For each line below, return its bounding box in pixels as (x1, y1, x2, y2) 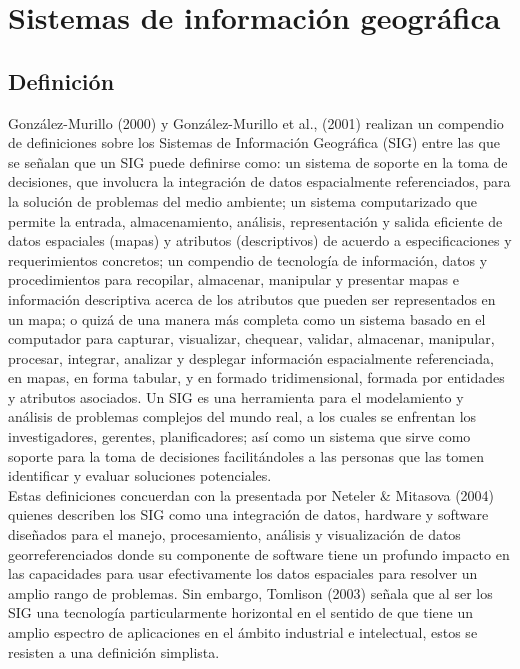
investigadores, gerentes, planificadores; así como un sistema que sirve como (8, 426, 471, 447)
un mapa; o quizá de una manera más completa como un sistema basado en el (8, 308, 486, 329)
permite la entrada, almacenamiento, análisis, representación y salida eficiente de (8, 210, 503, 231)
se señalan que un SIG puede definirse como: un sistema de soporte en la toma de (8, 151, 508, 172)
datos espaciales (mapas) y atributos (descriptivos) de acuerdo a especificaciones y (8, 230, 512, 251)
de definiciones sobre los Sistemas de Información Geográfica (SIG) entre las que (8, 132, 500, 153)
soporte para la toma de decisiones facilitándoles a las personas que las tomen (8, 445, 484, 466)
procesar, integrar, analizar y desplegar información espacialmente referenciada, (8, 347, 494, 368)
